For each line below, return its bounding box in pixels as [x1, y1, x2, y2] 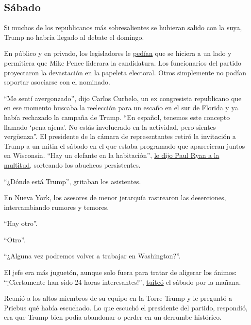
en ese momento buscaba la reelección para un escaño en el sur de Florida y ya [4, 103, 238, 113]
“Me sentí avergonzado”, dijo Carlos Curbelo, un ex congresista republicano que [4, 93, 242, 103]
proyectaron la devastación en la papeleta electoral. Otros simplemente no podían [4, 67, 246, 77]
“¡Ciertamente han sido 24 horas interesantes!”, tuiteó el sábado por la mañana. [4, 276, 241, 287]
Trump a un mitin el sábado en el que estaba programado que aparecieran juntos [4, 140, 245, 151]
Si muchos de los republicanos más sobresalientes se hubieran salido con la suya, [4, 22, 242, 33]
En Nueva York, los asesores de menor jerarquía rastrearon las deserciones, [4, 192, 226, 203]
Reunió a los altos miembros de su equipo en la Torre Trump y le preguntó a [4, 293, 233, 303]
